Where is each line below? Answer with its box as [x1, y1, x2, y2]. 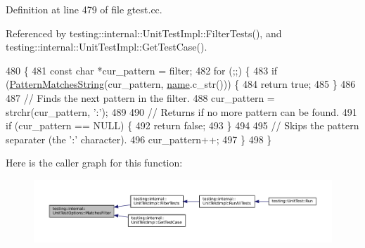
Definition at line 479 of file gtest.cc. [6, 2, 162, 16]
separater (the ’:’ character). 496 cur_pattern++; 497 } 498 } [6, 131, 272, 146]
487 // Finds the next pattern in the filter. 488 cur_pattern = [6, 90, 275, 105]
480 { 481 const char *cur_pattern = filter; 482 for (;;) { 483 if [6, 63, 278, 77]
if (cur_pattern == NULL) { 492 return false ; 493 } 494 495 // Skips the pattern [6, 118, 359, 133]
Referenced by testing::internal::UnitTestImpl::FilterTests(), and [6, 25, 282, 40]
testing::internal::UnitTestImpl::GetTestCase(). [6, 39, 207, 54]
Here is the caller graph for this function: [6, 155, 183, 170]
